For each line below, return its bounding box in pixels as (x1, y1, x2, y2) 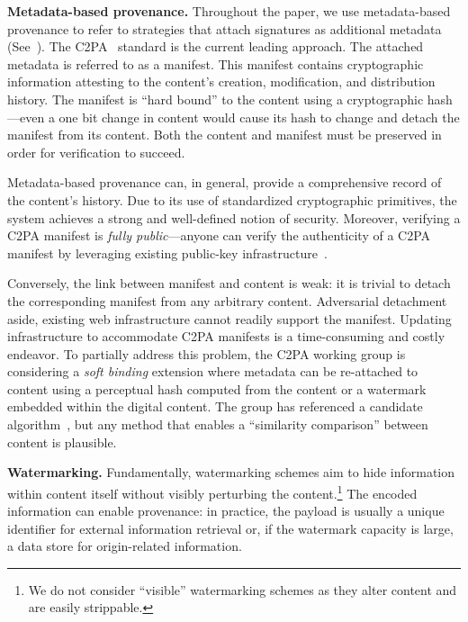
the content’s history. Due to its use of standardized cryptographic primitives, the (7, 190, 457, 209)
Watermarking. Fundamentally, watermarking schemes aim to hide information (7, 463, 455, 482)
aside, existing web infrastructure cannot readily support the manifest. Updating (7, 309, 452, 328)
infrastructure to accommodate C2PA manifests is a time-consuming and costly (7, 327, 445, 346)
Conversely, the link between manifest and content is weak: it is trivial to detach (7, 274, 451, 293)
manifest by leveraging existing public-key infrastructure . (7, 243, 328, 262)
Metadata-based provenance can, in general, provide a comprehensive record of (7, 173, 442, 192)
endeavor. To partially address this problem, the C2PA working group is (7, 344, 406, 363)
